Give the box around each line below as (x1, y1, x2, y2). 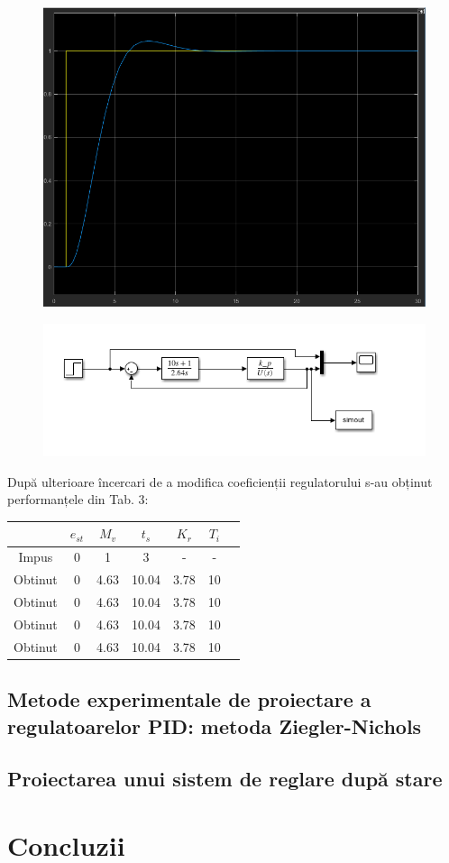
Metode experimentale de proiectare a (7, 685, 371, 713)
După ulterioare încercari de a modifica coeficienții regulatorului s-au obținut (7, 472, 433, 491)
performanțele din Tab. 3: (7, 490, 149, 509)
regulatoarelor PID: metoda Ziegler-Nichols (7, 712, 422, 739)
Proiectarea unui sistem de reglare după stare (7, 765, 443, 793)
